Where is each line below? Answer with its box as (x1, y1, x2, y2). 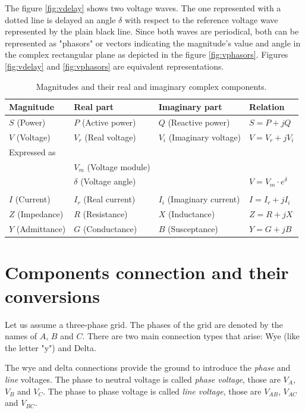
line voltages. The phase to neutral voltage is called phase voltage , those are (5, 373, 281, 385)
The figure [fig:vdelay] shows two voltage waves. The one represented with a (5, 2, 281, 14)
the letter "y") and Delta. (5, 341, 96, 353)
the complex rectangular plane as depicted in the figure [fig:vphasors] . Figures (5, 48, 288, 61)
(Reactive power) (168, 116, 230, 128)
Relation (249, 101, 285, 113)
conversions (5, 283, 100, 308)
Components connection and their (5, 260, 289, 284)
